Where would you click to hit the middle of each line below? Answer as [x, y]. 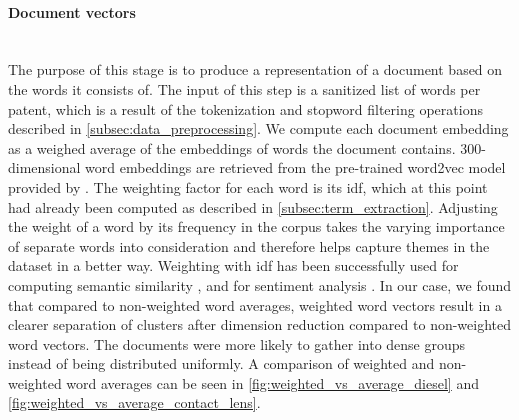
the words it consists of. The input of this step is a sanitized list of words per [244, 88]
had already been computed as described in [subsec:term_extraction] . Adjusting [253, 206]
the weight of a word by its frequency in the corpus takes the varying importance [256, 226]
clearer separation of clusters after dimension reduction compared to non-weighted [260, 324]
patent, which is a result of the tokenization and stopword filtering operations [245, 108]
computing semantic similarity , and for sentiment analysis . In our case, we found [260, 284]
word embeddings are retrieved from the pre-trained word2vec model [295, 167]
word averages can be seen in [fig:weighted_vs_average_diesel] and [272, 382]
